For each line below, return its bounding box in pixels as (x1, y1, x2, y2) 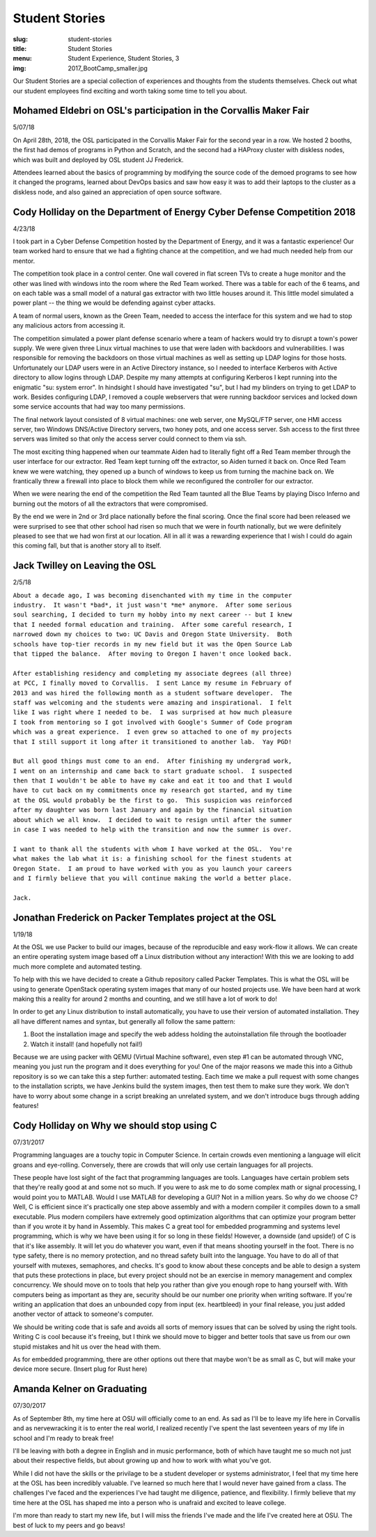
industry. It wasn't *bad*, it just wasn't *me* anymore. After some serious (13, 601, 292, 609)
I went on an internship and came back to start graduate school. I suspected (13, 767, 292, 775)
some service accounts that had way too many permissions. (13, 402, 186, 411)
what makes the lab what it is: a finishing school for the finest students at (13, 855, 292, 863)
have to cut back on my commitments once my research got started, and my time (13, 787, 292, 794)
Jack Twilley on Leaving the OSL (13, 560, 157, 572)
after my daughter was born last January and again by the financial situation (13, 806, 292, 814)
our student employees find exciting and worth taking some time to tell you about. (13, 86, 247, 95)
